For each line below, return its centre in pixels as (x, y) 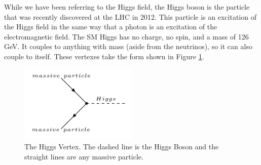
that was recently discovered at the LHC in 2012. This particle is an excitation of (130, 16)
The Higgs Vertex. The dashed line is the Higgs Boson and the (122, 147)
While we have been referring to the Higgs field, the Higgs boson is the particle (127, 7)
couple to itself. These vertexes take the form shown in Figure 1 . (104, 56)
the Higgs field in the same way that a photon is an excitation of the (111, 27)
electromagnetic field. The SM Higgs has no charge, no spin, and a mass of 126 (126, 36)
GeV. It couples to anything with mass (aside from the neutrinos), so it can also (128, 46)
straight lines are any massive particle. (84, 156)
